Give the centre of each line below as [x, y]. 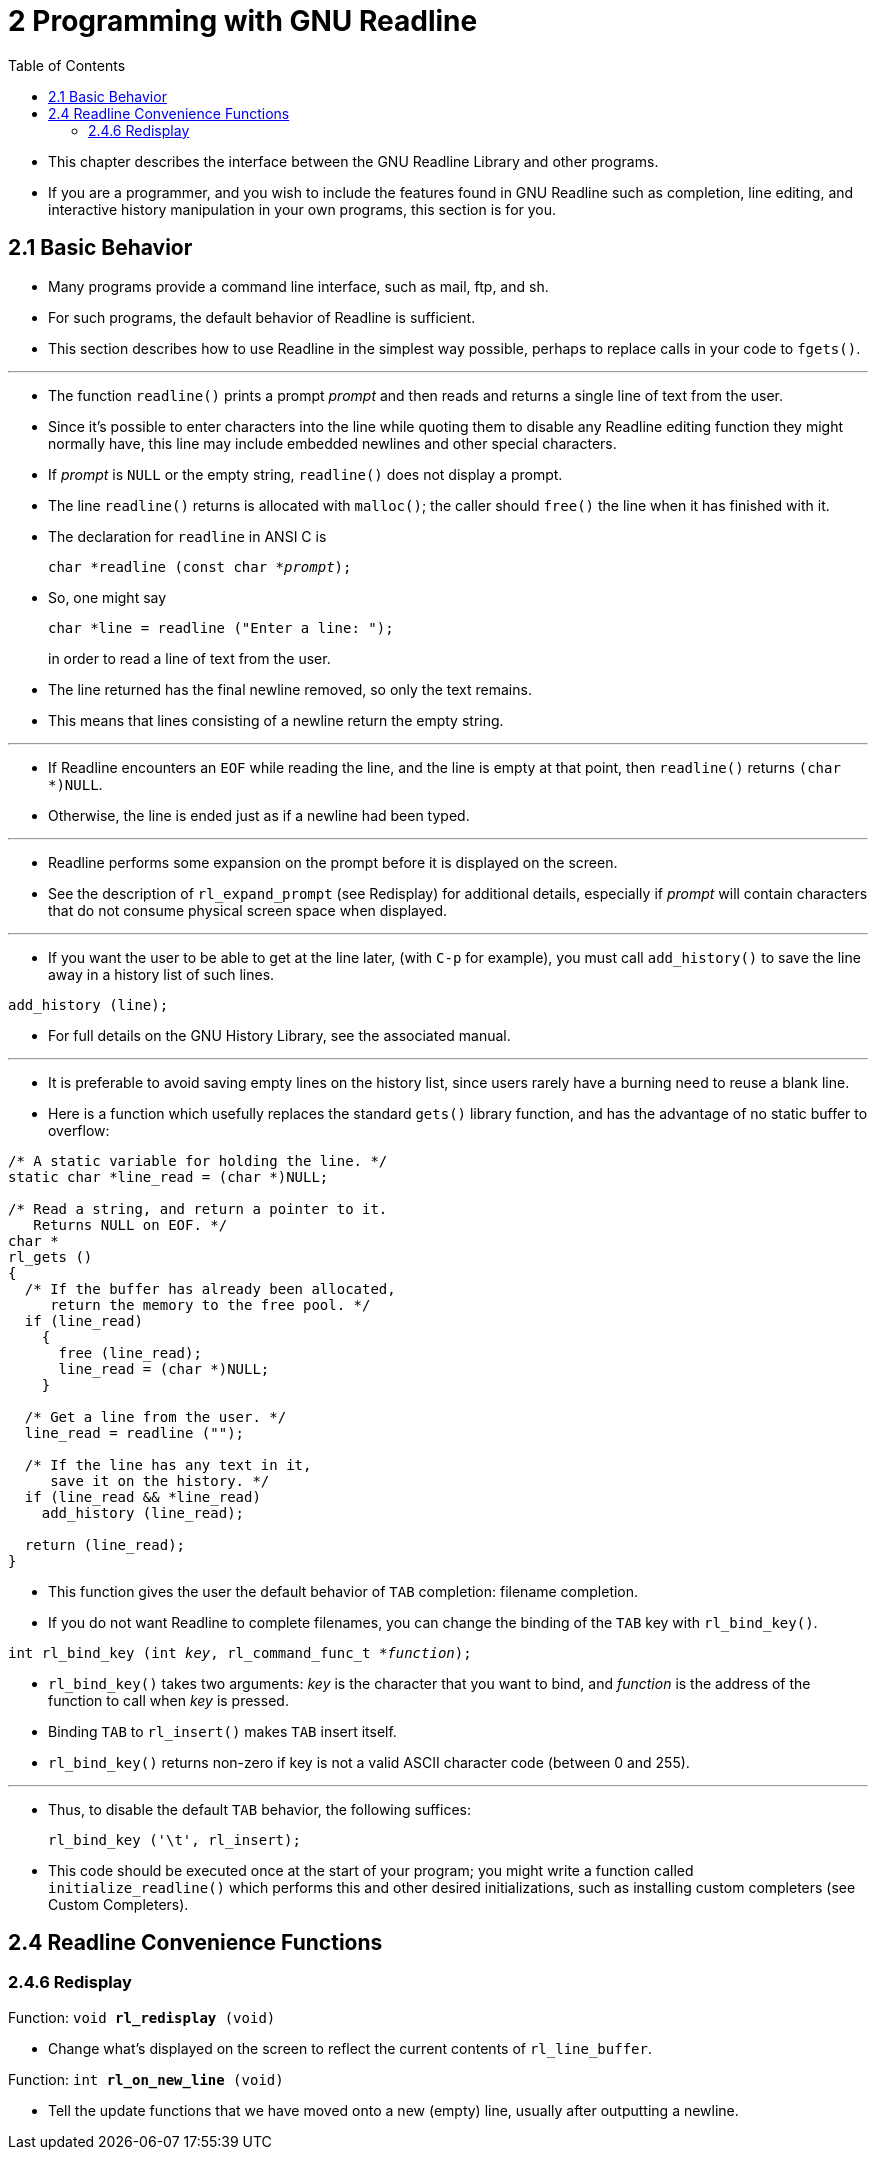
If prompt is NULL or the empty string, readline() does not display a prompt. [305, 474]
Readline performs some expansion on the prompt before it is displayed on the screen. [333, 862]
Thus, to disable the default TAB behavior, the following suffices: [259, 1809]
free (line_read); [130, 1352]
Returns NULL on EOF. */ [130, 1224]
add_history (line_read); [143, 1512]
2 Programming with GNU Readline [243, 21]
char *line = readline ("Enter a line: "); [221, 627]
